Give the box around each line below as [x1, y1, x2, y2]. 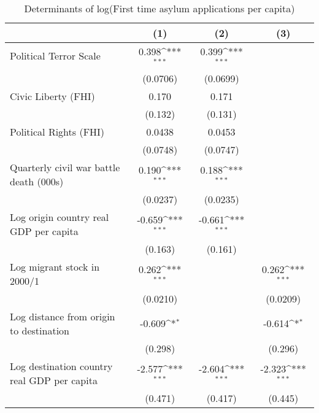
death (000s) [10, 174, 64, 188]
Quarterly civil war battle [10, 160, 120, 174]
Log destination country [10, 358, 113, 373]
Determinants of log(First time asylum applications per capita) [24, 1, 295, 15]
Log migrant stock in [10, 259, 100, 274]
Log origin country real [10, 209, 109, 224]
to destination [10, 323, 69, 338]
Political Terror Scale [10, 48, 101, 63]
